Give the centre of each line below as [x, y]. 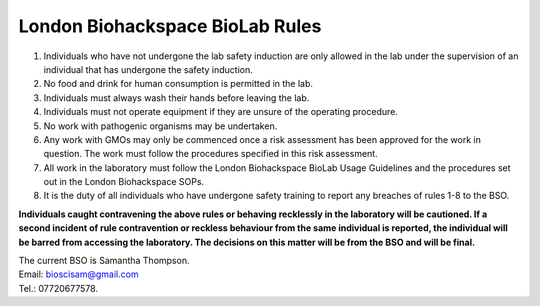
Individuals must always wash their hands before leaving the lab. [176, 97]
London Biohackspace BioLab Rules [170, 26]
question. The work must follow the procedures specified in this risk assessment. [211, 154]
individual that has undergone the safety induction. [148, 69]
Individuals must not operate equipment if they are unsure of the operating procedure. [221, 112]
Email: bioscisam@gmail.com [78, 274]
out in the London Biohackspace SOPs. [124, 182]
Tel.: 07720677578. [58, 288]
